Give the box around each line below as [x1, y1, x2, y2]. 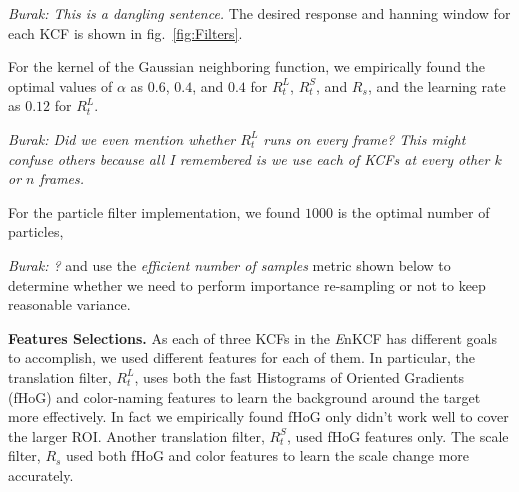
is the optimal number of [337, 201, 490, 222]
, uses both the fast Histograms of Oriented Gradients [134, 366, 465, 387]
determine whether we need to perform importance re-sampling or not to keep [8, 274, 486, 295]
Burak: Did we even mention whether [8, 128, 236, 149]
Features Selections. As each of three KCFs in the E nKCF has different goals [8, 327, 497, 348]
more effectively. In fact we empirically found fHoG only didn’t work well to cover [8, 406, 509, 427]
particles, [8, 221, 64, 242]
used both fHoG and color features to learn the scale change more [66, 445, 470, 466]
